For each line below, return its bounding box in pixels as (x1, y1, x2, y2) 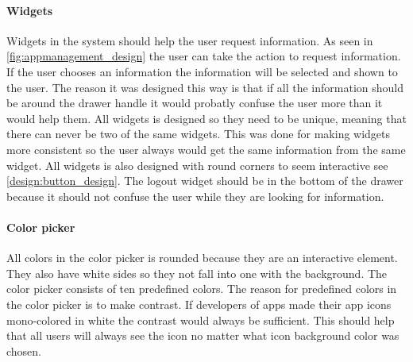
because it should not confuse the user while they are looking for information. (6, 187, 384, 204)
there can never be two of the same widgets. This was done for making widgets (6, 125, 391, 142)
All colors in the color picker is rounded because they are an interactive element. (6, 249, 398, 266)
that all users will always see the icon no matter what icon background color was (6, 327, 399, 344)
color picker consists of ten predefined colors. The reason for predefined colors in (6, 280, 397, 297)
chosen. (6, 342, 42, 359)
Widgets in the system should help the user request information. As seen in (6, 32, 373, 48)
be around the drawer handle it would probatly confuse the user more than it (6, 94, 383, 111)
